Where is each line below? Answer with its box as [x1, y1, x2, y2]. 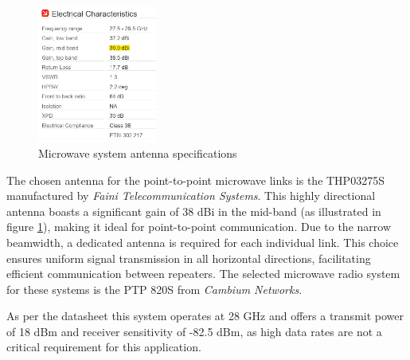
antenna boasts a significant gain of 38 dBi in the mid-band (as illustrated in [6, 202, 381, 219]
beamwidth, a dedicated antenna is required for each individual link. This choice [6, 233, 399, 250]
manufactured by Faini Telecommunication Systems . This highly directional [6, 187, 376, 204]
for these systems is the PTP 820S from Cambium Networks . [6, 280, 303, 297]
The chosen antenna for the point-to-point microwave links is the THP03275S [6, 171, 385, 188]
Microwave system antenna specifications [38, 144, 237, 161]
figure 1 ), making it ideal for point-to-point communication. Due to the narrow [6, 218, 392, 235]
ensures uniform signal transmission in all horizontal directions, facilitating [6, 249, 371, 266]
